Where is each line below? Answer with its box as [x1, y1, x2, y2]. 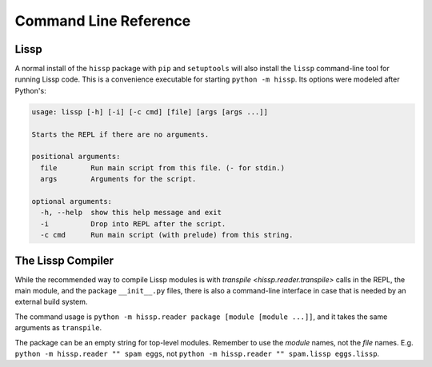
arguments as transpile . [14, 323, 102, 333]
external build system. [14, 297, 88, 307]
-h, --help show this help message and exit [40, 208, 222, 217]
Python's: [14, 86, 47, 95]
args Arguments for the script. [40, 174, 197, 184]
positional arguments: [31, 152, 121, 162]
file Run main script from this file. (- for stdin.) [40, 163, 286, 172]
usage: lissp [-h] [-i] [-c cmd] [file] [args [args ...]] [31, 107, 268, 116]
